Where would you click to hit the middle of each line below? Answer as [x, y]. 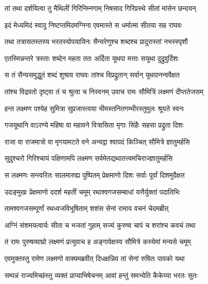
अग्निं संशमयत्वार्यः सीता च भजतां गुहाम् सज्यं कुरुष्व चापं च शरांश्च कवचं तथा [100, 225]
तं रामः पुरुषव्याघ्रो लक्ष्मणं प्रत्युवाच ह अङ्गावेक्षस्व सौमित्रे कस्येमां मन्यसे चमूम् [98, 242]
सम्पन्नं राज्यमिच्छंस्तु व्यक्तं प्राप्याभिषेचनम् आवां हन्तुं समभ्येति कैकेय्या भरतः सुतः [101, 275]
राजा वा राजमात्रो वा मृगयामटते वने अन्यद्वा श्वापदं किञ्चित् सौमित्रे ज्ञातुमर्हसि [97, 141]
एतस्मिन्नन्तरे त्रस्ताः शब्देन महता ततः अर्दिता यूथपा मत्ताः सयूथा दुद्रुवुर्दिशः [92, 58]
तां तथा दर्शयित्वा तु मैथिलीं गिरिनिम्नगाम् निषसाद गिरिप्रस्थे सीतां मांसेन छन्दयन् [100, 8]
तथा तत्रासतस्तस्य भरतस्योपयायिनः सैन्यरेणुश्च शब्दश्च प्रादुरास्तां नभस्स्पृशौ [96, 41]
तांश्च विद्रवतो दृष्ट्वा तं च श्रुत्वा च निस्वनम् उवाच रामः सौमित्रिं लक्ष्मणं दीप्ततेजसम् [104, 91]
